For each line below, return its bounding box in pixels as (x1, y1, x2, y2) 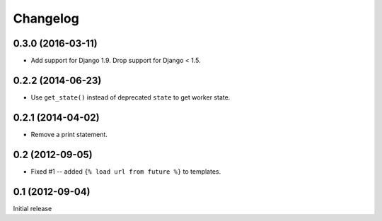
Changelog (13, 11, 79, 26)
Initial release (13, 204, 52, 213)
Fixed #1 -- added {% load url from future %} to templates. (30, 167, 221, 176)
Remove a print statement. (30, 130, 108, 138)
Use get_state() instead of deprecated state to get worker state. (30, 92, 231, 102)
